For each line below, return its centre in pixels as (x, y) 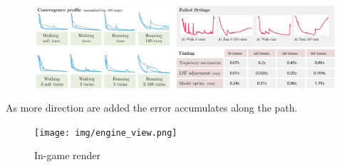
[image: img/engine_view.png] (106, 133)
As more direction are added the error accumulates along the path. (152, 108)
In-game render (68, 155)
